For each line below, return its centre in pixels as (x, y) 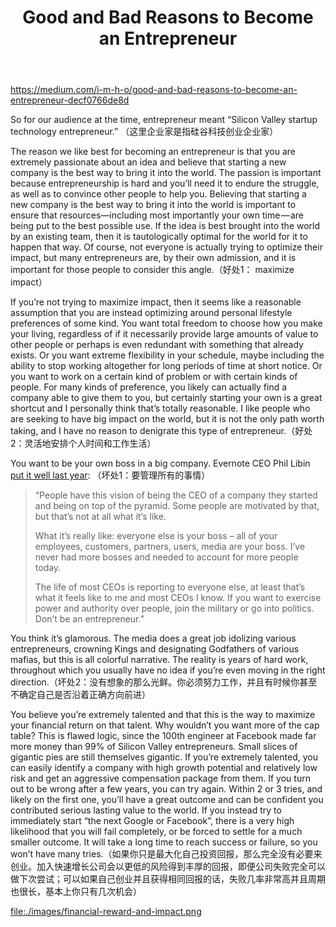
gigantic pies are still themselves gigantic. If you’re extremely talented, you (164, 757)
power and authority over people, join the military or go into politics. (174, 608)
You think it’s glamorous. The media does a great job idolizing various (153, 638)
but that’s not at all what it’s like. (100, 517)
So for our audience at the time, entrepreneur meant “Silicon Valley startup (164, 120)
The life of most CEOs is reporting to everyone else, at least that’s (170, 587)
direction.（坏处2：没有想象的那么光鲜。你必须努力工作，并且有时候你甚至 (164, 682)
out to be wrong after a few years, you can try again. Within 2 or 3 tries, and (166, 789)
